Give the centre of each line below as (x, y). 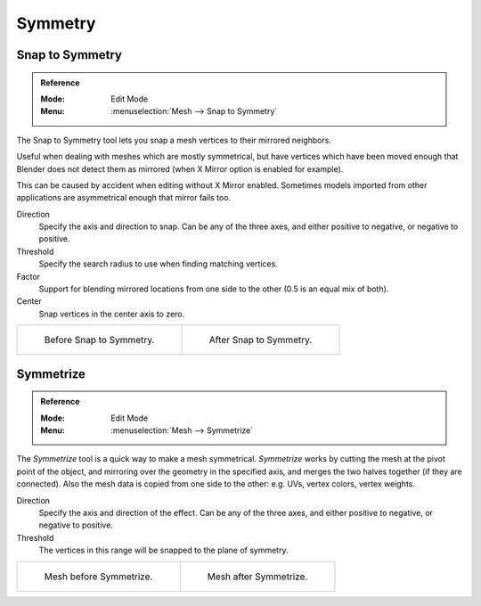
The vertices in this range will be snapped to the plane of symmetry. (163, 550)
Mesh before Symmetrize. (98, 577)
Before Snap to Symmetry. (99, 340)
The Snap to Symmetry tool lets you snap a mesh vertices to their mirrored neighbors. (174, 140)
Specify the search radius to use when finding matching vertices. (158, 264)
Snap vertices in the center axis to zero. (112, 314)
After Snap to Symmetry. (261, 340)
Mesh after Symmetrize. (257, 577)
